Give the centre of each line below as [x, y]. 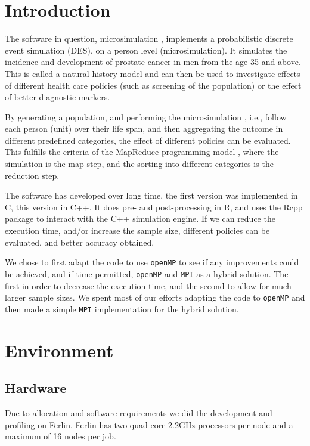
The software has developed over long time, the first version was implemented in [151, 195]
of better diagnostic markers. [58, 97]
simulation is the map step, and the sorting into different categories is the [139, 164]
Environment [59, 350]
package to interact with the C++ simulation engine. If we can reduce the [140, 219]
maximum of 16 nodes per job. [61, 436]
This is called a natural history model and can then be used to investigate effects [153, 73]
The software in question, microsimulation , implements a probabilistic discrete [149, 38]
